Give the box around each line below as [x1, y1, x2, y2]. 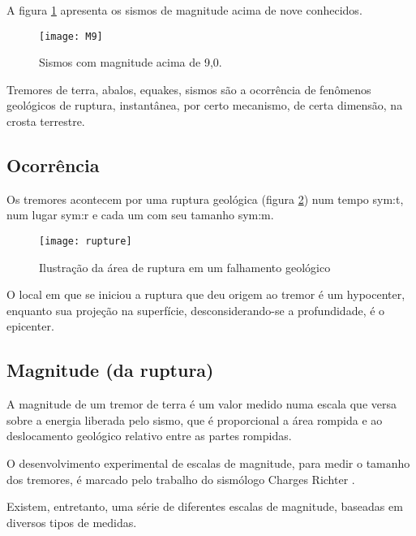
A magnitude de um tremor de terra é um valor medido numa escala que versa [6, 396, 397, 413]
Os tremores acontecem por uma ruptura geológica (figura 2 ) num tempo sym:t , [6, 190, 404, 207]
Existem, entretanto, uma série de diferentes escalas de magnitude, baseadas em [6, 498, 403, 515]
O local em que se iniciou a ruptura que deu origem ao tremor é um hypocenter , [6, 286, 405, 303]
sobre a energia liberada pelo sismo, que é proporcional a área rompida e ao [6, 411, 383, 428]
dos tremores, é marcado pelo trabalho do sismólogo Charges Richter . [6, 470, 355, 487]
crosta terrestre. [6, 113, 85, 130]
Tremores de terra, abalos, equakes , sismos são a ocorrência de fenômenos [6, 80, 371, 97]
